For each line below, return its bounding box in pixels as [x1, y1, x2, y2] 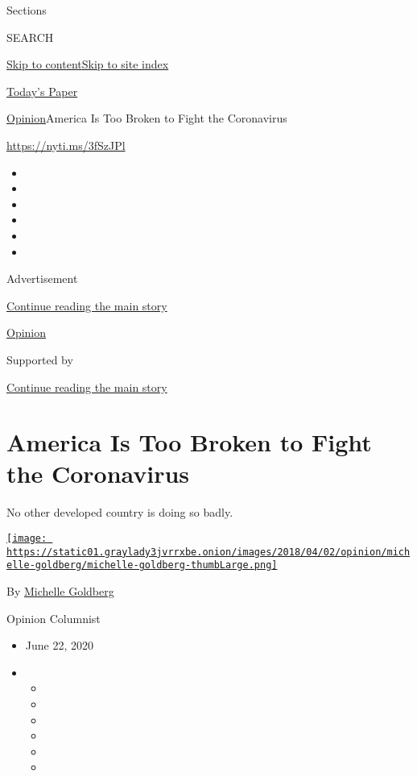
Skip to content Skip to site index [6, 56, 169, 73]
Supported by [6, 351, 73, 368]
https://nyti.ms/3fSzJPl [6, 136, 126, 153]
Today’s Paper [6, 82, 78, 99]
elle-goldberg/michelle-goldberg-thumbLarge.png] [6, 559, 278, 571]
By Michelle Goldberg [6, 582, 114, 599]
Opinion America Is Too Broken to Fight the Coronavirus [6, 110, 287, 127]
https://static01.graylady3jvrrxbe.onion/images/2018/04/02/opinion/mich [6, 546, 411, 558]
